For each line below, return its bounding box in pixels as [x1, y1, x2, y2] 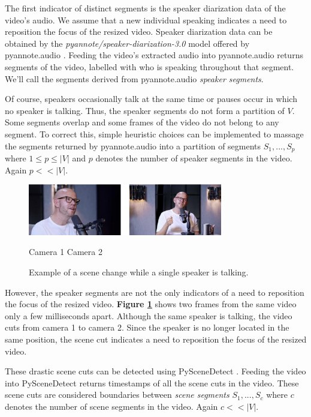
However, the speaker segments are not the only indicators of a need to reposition [5, 286, 304, 298]
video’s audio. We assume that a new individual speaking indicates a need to [5, 13, 287, 26]
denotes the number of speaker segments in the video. [95, 151, 292, 164]
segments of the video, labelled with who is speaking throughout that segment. [5, 60, 294, 73]
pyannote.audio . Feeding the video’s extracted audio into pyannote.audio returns [5, 49, 303, 61]
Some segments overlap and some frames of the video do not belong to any [5, 116, 279, 128]
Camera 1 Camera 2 [29, 245, 102, 258]
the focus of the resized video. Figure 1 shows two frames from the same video [5, 298, 297, 310]
